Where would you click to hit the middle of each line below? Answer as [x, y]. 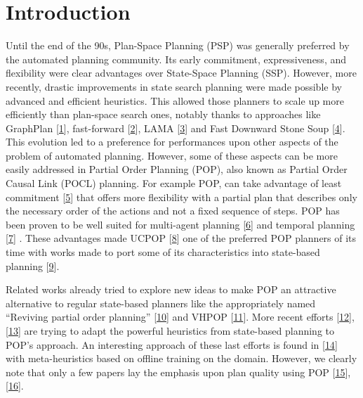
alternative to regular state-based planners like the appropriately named [161, 303]
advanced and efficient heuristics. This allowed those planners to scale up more [175, 100]
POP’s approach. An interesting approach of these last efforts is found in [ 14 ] [172, 344]
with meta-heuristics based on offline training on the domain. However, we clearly [181, 358]
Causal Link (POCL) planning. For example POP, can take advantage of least [174, 183]
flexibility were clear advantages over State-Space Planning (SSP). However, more [181, 73]
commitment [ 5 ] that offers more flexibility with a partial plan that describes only [181, 197]
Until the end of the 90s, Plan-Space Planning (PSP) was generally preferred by [178, 45]
